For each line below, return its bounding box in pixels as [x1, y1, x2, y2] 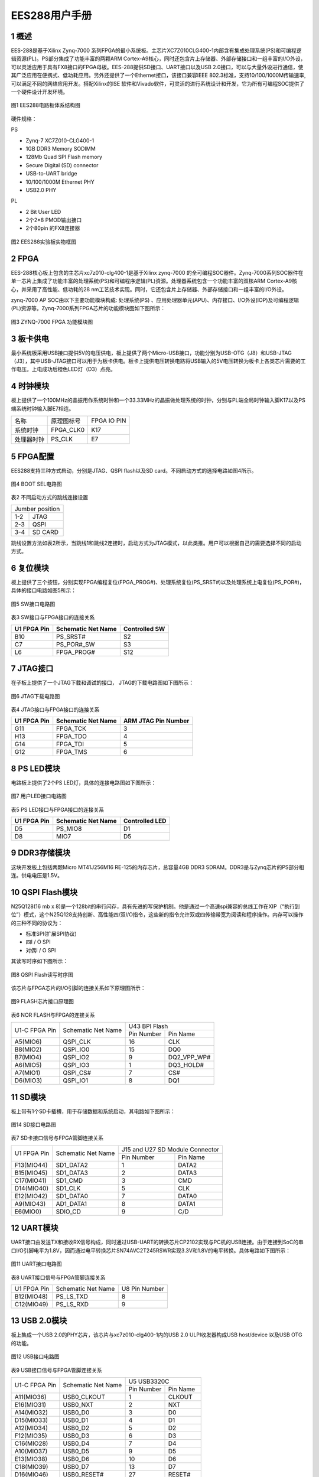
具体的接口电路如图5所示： [11, 587, 77, 594]
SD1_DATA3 [56, 1169, 89, 1177]
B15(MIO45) [14, 1169, 48, 1177]
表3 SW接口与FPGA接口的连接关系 [11, 614, 95, 621]
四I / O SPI [25, 938, 51, 945]
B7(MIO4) [14, 1053, 42, 1062]
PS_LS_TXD [56, 1292, 89, 1300]
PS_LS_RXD [56, 1300, 89, 1308]
